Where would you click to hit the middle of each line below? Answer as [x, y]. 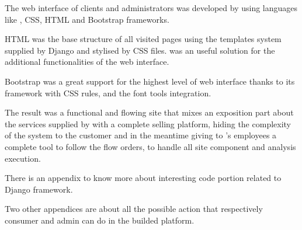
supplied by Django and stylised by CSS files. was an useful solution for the [140, 50]
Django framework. [39, 189]
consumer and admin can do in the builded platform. [100, 220]
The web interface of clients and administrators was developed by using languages [151, 8]
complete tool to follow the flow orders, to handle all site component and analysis [150, 146]
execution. [23, 158]
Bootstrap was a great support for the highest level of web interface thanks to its [150, 81]
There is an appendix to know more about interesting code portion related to [143, 178]
